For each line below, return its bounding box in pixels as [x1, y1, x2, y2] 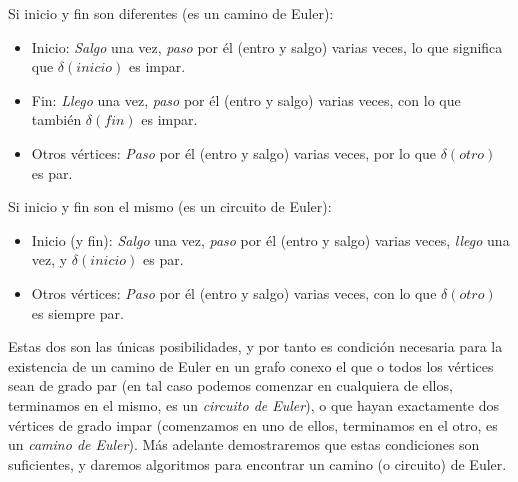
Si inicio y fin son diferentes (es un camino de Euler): [8, 3, 334, 23]
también [31, 109, 82, 130]
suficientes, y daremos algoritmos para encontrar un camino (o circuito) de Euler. [8, 453, 507, 474]
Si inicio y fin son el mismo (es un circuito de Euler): [8, 196, 332, 217]
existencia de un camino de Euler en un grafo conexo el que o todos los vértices [8, 355, 494, 376]
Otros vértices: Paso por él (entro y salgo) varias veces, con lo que [31, 282, 437, 303]
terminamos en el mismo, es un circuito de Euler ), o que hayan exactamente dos [8, 394, 499, 415]
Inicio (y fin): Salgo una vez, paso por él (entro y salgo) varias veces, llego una [31, 229, 510, 250]
